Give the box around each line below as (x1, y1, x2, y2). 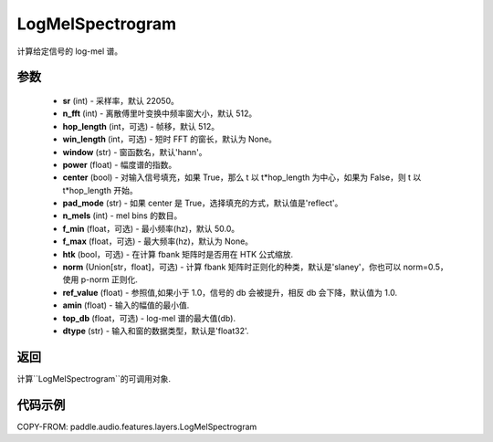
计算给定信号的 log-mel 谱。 (16, 46, 123, 57)
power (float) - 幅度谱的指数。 (62, 159, 177, 170)
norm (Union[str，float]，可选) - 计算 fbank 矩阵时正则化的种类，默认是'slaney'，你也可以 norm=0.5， (62, 261, 448, 273)
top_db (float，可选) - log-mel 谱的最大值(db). (62, 312, 236, 323)
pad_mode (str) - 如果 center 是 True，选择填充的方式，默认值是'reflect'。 (62, 197, 343, 209)
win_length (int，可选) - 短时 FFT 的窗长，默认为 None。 (62, 133, 278, 145)
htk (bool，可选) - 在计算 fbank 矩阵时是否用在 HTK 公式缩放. (62, 248, 294, 259)
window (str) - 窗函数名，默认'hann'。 (62, 146, 207, 157)
